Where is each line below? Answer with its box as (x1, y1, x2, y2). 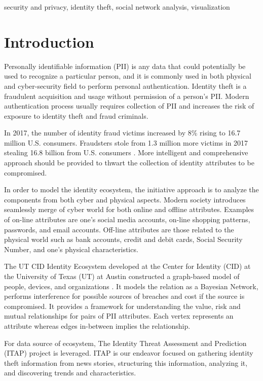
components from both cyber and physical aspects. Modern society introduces (4, 194, 246, 204)
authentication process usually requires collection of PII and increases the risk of (4, 100, 254, 111)
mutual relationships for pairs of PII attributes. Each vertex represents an (4, 310, 234, 321)
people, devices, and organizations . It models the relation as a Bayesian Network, (4, 281, 258, 291)
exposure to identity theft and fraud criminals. (4, 110, 148, 121)
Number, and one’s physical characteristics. (4, 244, 138, 254)
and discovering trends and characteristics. (4, 367, 136, 378)
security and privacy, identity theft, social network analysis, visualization (4, 2, 230, 12)
